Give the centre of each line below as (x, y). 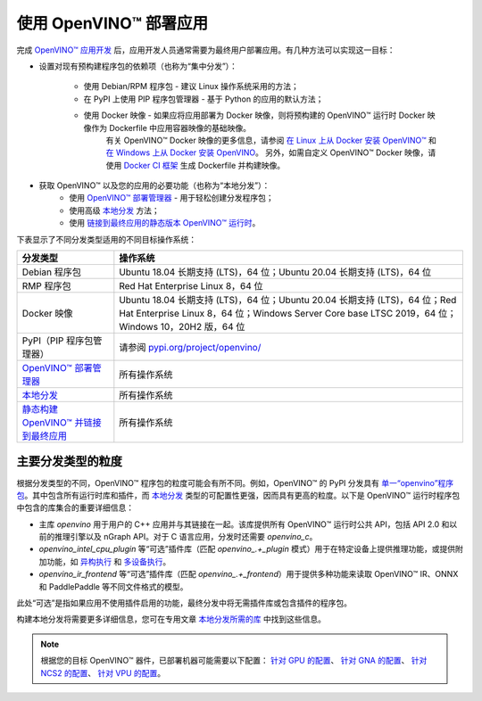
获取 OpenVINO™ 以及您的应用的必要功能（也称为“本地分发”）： (154, 186)
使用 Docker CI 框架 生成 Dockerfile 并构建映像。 (195, 165)
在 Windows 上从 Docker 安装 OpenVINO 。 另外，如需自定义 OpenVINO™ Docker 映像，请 (271, 153)
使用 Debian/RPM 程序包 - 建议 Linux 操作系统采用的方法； (191, 87)
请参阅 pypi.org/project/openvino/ (190, 348)
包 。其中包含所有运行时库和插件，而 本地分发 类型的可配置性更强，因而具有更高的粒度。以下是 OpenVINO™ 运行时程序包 (238, 495)
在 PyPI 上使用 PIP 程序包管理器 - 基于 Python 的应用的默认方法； (204, 99)
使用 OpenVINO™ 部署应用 (112, 23)
